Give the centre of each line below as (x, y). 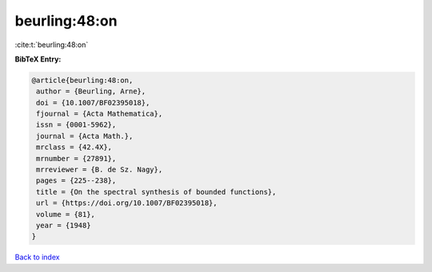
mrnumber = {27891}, (76, 158)
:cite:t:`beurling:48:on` (52, 45)
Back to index (37, 257)
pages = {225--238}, (76, 181)
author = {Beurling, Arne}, (91, 91)
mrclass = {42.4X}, (74, 147)
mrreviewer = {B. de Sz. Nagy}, (100, 170)
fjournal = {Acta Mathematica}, (100, 114)
